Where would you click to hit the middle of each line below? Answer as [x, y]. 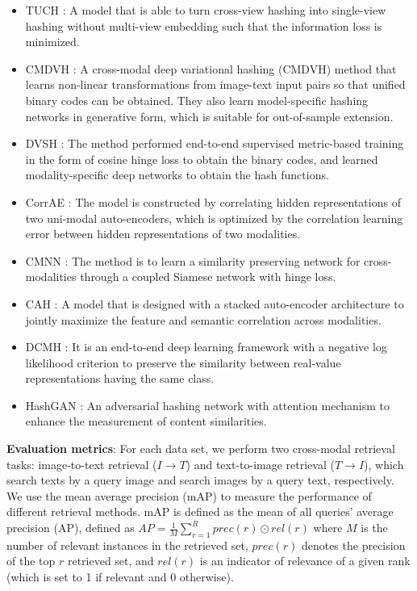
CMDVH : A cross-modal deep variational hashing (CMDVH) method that [211, 68]
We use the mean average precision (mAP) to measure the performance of [189, 495]
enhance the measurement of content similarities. [146, 421]
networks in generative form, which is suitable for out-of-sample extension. [209, 116]
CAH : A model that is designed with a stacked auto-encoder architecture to [215, 303]
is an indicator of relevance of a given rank [305, 561]
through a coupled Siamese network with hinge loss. [208, 277]
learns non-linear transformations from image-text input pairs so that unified [215, 84]
